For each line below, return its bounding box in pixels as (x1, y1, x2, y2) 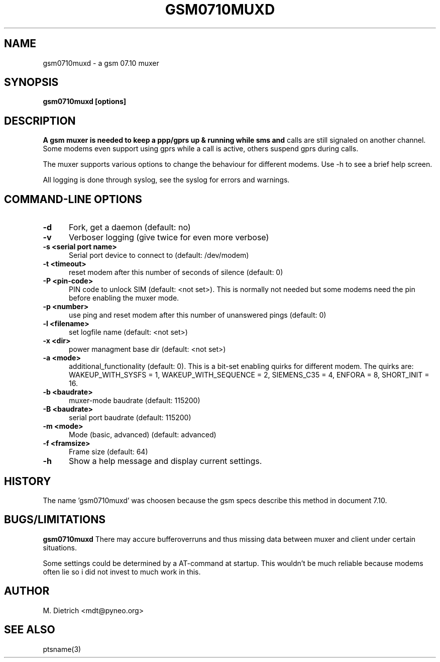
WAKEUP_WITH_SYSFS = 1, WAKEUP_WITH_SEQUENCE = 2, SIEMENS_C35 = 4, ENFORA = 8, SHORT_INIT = (69, 370, 429, 380)
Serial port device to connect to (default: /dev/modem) (69, 251, 249, 260)
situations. (43, 543, 77, 552)
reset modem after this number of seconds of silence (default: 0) (69, 268, 283, 277)
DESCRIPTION (4, 114, 76, 127)
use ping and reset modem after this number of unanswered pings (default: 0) (69, 311, 326, 320)
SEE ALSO (4, 623, 55, 636)
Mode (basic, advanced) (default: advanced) (69, 430, 216, 439)
